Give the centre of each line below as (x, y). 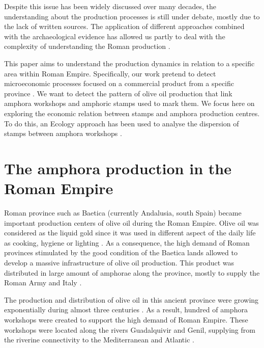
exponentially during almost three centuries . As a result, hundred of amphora (126, 310)
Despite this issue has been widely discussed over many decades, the (110, 6)
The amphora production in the (118, 168)
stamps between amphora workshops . (63, 133)
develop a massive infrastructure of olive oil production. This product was (119, 262)
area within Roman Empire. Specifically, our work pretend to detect (110, 73)
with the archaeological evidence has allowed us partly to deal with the (115, 36)
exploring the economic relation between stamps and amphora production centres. (132, 113)
